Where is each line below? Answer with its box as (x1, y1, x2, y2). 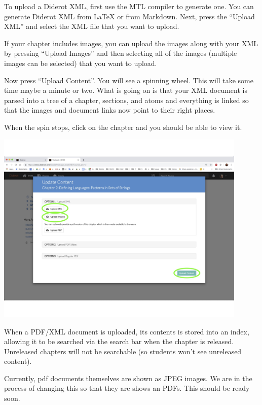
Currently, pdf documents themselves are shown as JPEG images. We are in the (4, 373, 252, 383)
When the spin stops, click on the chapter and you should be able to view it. (4, 121, 242, 132)
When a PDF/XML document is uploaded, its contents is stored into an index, (4, 326, 249, 336)
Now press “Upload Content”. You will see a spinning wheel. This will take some (4, 75, 253, 85)
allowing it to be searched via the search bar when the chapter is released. (4, 336, 234, 347)
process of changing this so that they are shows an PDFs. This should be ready (4, 383, 250, 393)
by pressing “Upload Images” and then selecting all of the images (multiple (4, 48, 237, 58)
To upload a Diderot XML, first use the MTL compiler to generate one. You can (4, 1, 254, 11)
